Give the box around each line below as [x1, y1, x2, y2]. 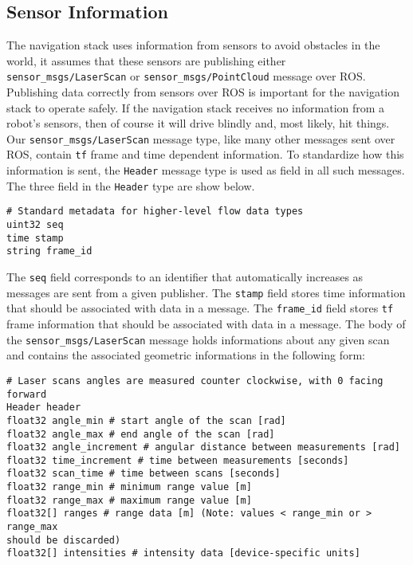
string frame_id [6, 245, 92, 257]
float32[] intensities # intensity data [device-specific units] [6, 547, 360, 559]
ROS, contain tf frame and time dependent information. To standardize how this [6, 146, 404, 163]
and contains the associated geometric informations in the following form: [6, 347, 365, 363]
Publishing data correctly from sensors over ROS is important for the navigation [6, 84, 400, 100]
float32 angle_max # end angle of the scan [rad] [6, 428, 275, 440]
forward [6, 388, 47, 400]
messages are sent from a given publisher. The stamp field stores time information [6, 284, 406, 300]
